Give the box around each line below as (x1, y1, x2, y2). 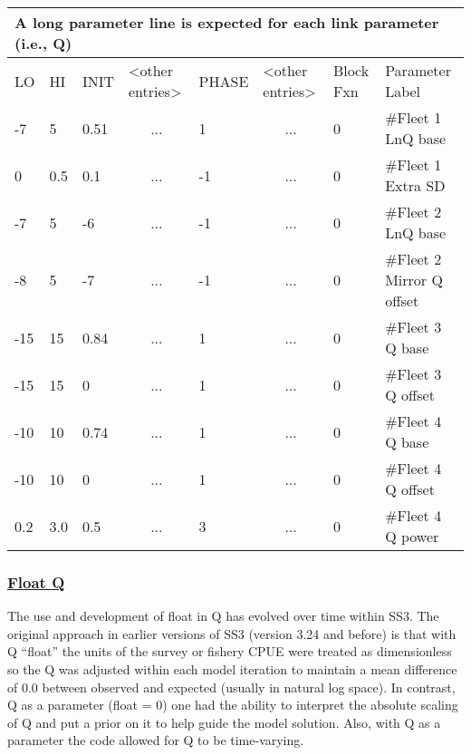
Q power (385, 526, 439, 547)
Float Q (7, 570, 65, 593)
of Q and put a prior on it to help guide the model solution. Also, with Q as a (7, 712, 441, 731)
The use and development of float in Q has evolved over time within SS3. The (7, 606, 439, 625)
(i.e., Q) (14, 33, 72, 53)
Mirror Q (385, 269, 443, 290)
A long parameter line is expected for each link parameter (14, 12, 439, 33)
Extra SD (385, 175, 446, 196)
